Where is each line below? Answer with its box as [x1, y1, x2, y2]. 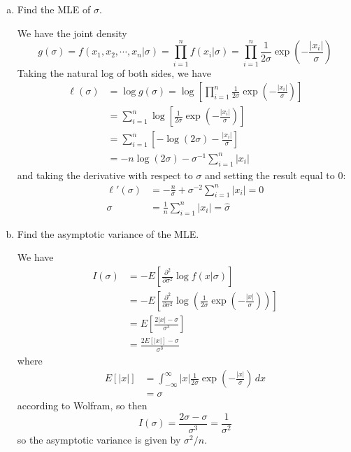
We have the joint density [17, 25, 127, 40]
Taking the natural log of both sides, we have [17, 65, 211, 80]
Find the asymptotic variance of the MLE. [17, 226, 199, 241]
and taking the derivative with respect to [17, 167, 193, 182]
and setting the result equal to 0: [205, 167, 346, 182]
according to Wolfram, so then [17, 398, 148, 413]
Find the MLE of [17, 2, 91, 16]
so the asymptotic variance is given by [17, 432, 181, 446]
